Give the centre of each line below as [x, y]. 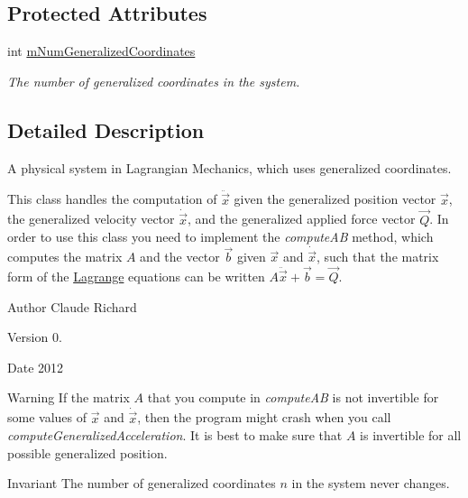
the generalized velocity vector [91, 219]
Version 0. [35, 337]
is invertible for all [411, 435]
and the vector [180, 257]
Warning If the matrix [69, 397]
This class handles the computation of [112, 199]
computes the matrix [65, 257]
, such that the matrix [377, 257]
